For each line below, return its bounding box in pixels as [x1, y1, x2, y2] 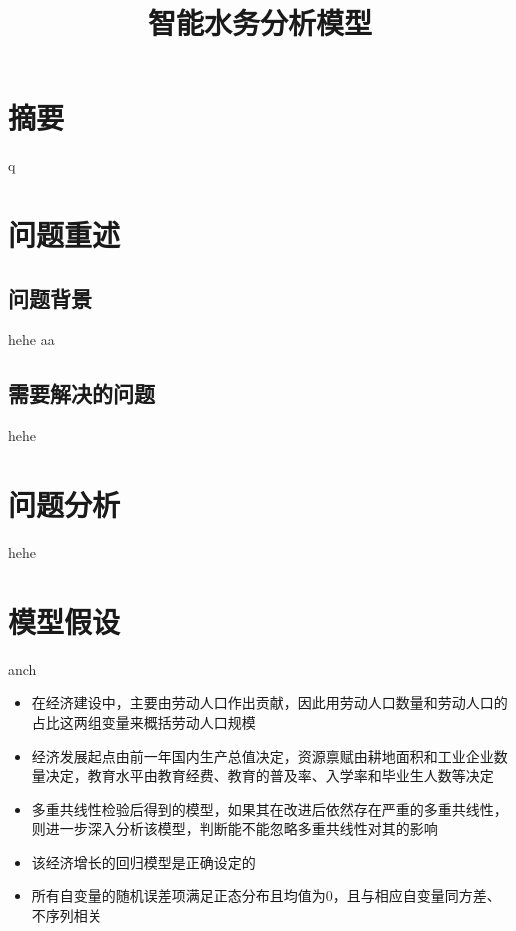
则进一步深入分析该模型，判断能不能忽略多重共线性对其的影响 [31, 818, 438, 839]
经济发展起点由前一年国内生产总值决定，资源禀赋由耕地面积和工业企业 [31, 745, 494, 766]
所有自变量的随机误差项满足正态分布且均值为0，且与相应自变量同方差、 [31, 885, 501, 906]
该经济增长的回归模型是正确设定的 [31, 851, 256, 872]
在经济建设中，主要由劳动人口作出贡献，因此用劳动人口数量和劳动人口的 [31, 692, 508, 713]
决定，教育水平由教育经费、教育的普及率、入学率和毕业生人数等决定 [45, 765, 494, 786]
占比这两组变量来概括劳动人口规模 [31, 711, 256, 732]
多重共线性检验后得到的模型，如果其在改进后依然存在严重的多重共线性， [31, 798, 508, 819]
